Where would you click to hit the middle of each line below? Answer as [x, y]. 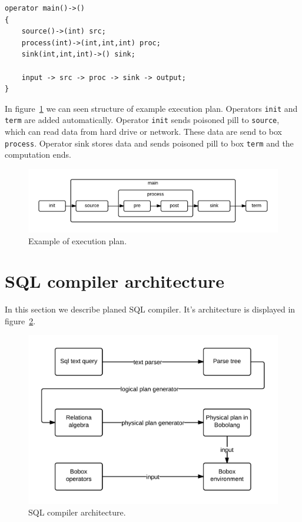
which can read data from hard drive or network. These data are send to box [143, 132]
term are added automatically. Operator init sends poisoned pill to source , [142, 120]
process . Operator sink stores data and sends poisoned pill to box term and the [149, 143]
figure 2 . [20, 320]
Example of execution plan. [78, 240]
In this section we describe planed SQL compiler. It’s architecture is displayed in [150, 309]
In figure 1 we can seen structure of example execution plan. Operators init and [151, 108]
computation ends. [38, 154]
